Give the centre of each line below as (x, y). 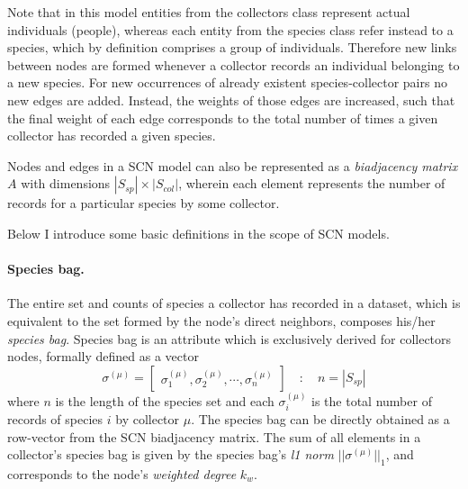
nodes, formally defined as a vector (103, 356)
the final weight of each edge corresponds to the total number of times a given (223, 118)
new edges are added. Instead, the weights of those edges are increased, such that (231, 100)
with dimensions (66, 183)
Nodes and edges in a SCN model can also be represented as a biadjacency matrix (233, 165)
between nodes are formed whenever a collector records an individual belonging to (234, 64)
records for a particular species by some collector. (144, 203)
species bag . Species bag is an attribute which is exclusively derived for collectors (229, 338)
